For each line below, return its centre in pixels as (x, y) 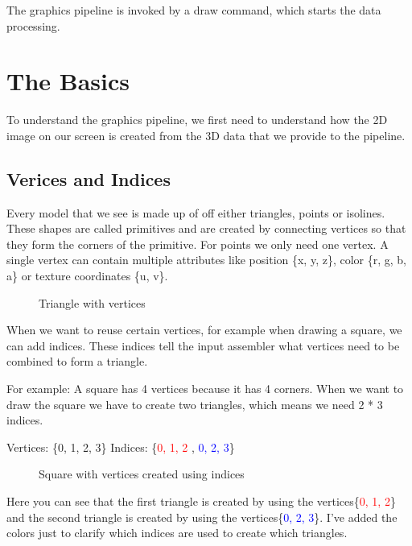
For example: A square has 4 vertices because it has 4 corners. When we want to (205, 389)
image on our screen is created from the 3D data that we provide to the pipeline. (206, 135)
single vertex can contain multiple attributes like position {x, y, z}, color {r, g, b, (207, 260)
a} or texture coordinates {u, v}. (87, 276)
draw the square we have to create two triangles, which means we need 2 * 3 (195, 404)
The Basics (68, 81)
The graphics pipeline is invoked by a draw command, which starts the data (194, 10)
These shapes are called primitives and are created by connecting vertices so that (206, 228)
